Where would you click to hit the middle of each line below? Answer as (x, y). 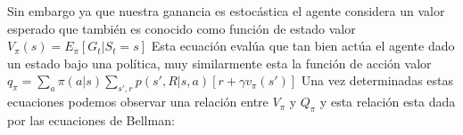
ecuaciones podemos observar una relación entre (138, 102)
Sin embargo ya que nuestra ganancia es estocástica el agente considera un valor (226, 11)
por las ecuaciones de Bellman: (91, 119)
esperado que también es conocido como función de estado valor (182, 28)
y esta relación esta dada (388, 102)
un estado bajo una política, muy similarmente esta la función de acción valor (219, 63)
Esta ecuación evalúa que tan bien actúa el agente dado (303, 46)
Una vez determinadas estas (377, 80)
